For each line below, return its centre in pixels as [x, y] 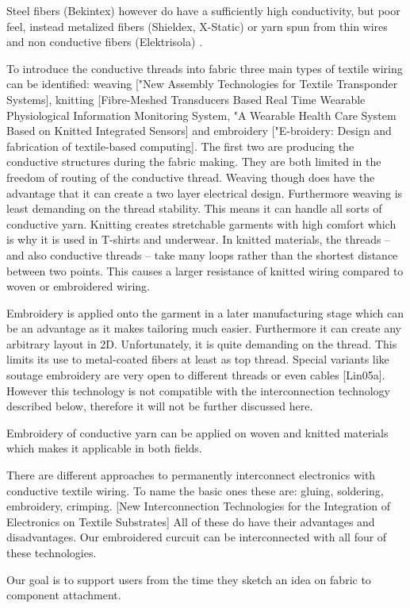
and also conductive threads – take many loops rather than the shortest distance [202, 254]
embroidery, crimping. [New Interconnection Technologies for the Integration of [199, 506]
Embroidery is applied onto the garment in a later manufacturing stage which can [205, 312]
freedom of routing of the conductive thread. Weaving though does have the [191, 177]
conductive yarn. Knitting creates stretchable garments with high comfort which [201, 223]
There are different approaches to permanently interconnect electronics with [191, 475]
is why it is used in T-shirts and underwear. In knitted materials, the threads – [199, 239]
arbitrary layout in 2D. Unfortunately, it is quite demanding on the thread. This [202, 343]
